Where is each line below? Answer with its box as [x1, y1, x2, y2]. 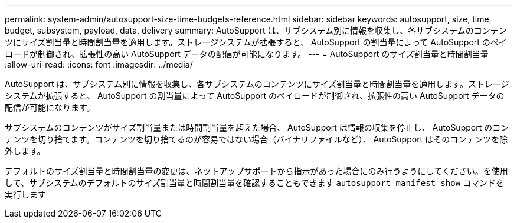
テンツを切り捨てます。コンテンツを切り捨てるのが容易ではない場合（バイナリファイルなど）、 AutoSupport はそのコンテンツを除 [5, 134, 508, 144]
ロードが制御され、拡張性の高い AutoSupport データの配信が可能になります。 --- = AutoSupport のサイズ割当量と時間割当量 [5, 49, 489, 59]
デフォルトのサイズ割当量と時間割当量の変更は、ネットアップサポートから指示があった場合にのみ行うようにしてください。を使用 [5, 166, 508, 176]
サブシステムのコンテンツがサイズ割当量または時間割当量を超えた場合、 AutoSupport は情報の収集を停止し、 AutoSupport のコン [5, 122, 509, 132]
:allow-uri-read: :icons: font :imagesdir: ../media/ [5, 59, 193, 69]
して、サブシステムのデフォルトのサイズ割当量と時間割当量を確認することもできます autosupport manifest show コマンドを [5, 178, 505, 188]
